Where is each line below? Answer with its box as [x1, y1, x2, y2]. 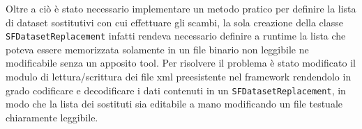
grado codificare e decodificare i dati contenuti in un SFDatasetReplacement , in [6, 83, 346, 97]
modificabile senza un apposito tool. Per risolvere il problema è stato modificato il [6, 55, 356, 70]
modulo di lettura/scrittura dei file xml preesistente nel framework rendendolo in [6, 69, 352, 84]
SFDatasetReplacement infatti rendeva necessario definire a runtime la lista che [6, 28, 346, 43]
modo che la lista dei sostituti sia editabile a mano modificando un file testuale [6, 96, 342, 111]
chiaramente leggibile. [6, 110, 98, 124]
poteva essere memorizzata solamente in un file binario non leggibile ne [6, 42, 309, 56]
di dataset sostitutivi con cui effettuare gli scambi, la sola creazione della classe [6, 15, 343, 29]
